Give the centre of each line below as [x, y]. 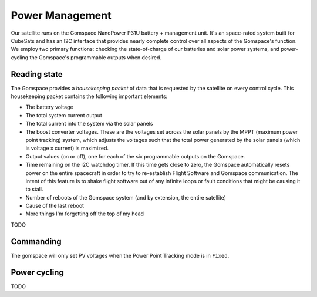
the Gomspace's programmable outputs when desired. [95, 57]
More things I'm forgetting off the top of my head [85, 214]
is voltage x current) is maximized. [67, 148]
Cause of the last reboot [55, 206]
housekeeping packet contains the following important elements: [89, 96]
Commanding [36, 242]
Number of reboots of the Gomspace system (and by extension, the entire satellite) [126, 197]
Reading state [37, 74]
